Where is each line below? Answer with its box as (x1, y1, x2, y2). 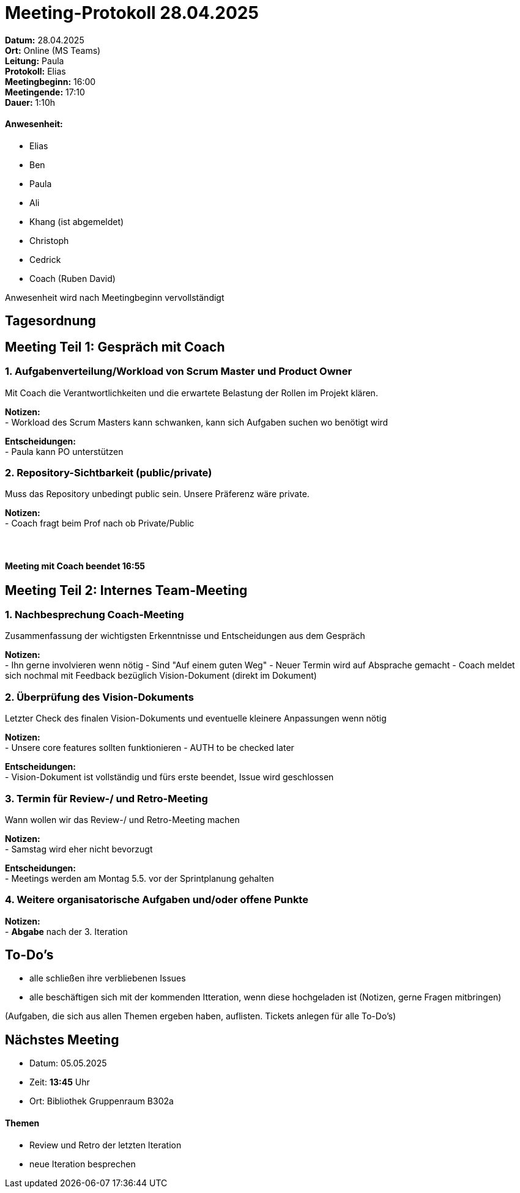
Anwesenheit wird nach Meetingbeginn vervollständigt (5, 292, 225, 303)
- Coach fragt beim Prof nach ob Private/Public (5, 518, 195, 529)
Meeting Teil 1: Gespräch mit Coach (5, 339, 225, 355)
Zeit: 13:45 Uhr (29, 1077, 90, 1088)
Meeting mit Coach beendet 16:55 (5, 560, 146, 571)
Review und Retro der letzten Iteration (29, 1139, 182, 1150)
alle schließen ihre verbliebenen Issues (29, 973, 186, 984)
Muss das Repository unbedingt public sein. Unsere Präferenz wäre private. (5, 489, 310, 500)
